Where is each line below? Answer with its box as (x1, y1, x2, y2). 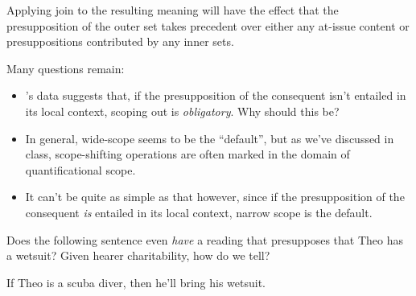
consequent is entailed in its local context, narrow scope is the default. (25, 203, 373, 220)
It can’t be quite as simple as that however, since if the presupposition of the (25, 188, 405, 205)
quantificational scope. (25, 161, 136, 178)
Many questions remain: (6, 60, 125, 76)
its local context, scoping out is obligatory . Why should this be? (25, 102, 340, 119)
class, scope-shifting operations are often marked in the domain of (25, 146, 350, 162)
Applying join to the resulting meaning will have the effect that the (6, 2, 339, 18)
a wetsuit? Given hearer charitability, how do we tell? (6, 247, 270, 264)
